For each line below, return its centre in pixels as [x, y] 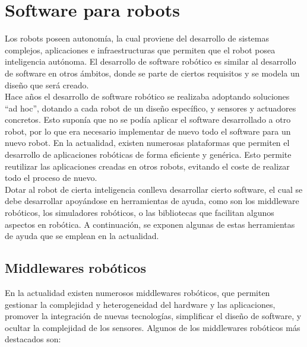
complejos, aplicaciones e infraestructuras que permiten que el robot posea [140, 50]
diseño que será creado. [47, 85]
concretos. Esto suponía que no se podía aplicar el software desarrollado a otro [148, 120]
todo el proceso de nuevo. [51, 178]
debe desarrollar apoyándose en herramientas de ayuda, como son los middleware [152, 201]
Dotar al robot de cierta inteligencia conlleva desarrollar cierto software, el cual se [154, 189]
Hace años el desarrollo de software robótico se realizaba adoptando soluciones [147, 96]
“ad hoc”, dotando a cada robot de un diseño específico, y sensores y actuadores [151, 108]
